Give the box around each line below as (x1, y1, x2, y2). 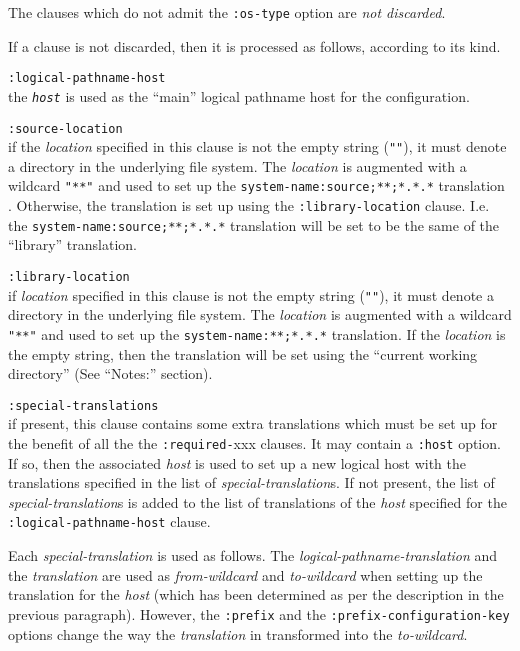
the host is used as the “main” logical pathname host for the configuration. (8, 85, 470, 106)
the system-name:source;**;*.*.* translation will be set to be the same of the (8, 214, 500, 235)
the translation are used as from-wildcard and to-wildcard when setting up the (8, 564, 483, 585)
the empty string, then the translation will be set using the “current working (8, 343, 478, 364)
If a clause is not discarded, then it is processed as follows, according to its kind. (8, 35, 501, 56)
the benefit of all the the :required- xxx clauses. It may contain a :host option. (8, 433, 501, 454)
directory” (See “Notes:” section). (8, 363, 213, 384)
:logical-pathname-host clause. (8, 511, 211, 532)
